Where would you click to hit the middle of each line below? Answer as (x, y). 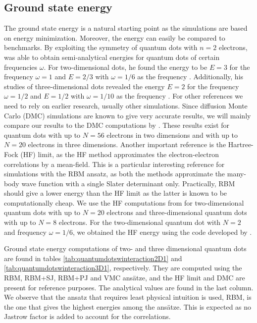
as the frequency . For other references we (180, 96)
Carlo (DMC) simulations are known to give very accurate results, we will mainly (128, 115)
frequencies (21, 67)
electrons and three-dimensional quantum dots (177, 212)
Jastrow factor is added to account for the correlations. (87, 316)
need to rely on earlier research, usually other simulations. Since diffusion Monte (126, 105)
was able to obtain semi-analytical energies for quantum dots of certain (112, 57)
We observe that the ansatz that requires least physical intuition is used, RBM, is (128, 297)
